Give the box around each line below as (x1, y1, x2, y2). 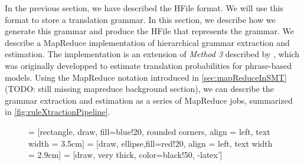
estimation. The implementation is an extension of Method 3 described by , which (5, 48, 300, 60)
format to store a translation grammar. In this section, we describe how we (5, 13, 276, 25)
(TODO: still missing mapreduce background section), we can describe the (5, 82, 274, 95)
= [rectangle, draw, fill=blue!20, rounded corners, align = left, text (28, 125, 270, 137)
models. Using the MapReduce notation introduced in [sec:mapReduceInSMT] (5, 71, 287, 83)
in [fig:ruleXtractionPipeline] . (5, 105, 110, 118)
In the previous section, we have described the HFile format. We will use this (5, 2, 283, 14)
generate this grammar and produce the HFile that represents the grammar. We (5, 25, 294, 37)
